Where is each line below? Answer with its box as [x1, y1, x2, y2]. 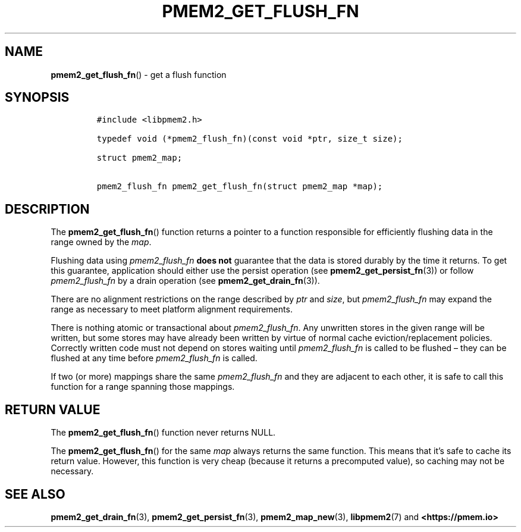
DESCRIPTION [5, 201, 90, 217]
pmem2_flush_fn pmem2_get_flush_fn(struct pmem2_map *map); [96, 181, 383, 192]
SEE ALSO [5, 486, 65, 502]
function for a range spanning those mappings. [51, 381, 235, 392]
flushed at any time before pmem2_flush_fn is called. [51, 353, 258, 364]
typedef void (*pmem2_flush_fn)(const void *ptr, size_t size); [96, 134, 403, 144]
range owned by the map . [51, 237, 152, 248]
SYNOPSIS [5, 90, 70, 105]
